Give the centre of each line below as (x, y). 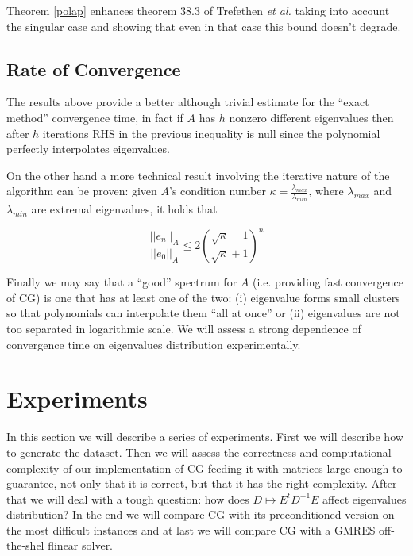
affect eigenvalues (365, 498)
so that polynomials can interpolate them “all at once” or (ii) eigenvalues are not (203, 313)
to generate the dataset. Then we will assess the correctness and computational (199, 452)
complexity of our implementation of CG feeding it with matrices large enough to (205, 468)
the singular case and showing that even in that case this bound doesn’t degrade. (204, 26)
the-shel (25, 545)
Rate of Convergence (94, 69)
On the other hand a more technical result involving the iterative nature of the (198, 175)
